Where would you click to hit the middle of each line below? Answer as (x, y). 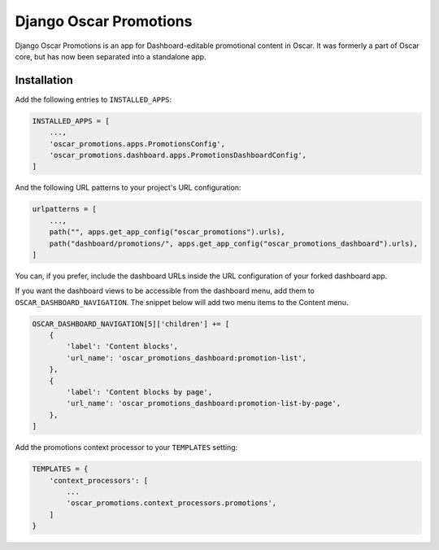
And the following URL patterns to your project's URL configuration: (128, 188)
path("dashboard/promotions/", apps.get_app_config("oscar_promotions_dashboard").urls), (234, 243)
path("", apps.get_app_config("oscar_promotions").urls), (167, 232)
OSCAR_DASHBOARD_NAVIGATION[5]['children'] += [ (131, 324)
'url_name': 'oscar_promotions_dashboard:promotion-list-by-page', (204, 404)
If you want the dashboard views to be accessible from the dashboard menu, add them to (165, 291)
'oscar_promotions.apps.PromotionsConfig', (137, 144)
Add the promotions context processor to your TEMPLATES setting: (126, 447)
